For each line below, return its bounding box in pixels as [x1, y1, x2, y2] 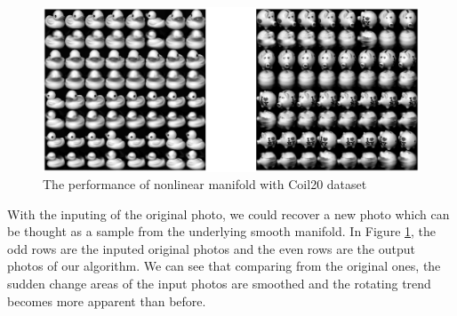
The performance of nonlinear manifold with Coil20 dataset [43, 175, 367, 194]
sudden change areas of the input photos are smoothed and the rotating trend [7, 274, 431, 293]
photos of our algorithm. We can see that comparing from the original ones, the [7, 257, 441, 275]
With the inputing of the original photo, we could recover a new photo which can [7, 204, 450, 223]
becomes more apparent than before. [7, 291, 206, 310]
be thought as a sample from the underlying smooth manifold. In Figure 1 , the [7, 222, 437, 241]
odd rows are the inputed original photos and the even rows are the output [7, 239, 415, 257]
